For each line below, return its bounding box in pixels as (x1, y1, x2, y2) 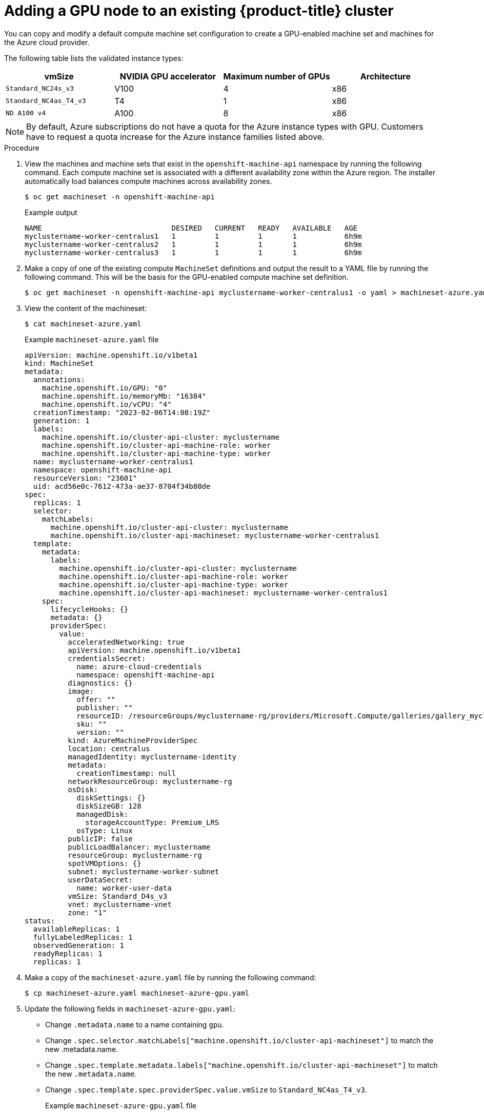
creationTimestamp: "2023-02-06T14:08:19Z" (33, 408, 211, 417)
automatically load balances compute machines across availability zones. (25, 176, 272, 185)
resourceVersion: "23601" (33, 473, 137, 482)
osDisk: (68, 785, 98, 794)
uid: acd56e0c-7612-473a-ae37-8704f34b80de (33, 482, 211, 490)
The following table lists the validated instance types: (4, 53, 184, 63)
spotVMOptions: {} (68, 859, 142, 868)
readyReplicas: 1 (33, 949, 103, 958)
